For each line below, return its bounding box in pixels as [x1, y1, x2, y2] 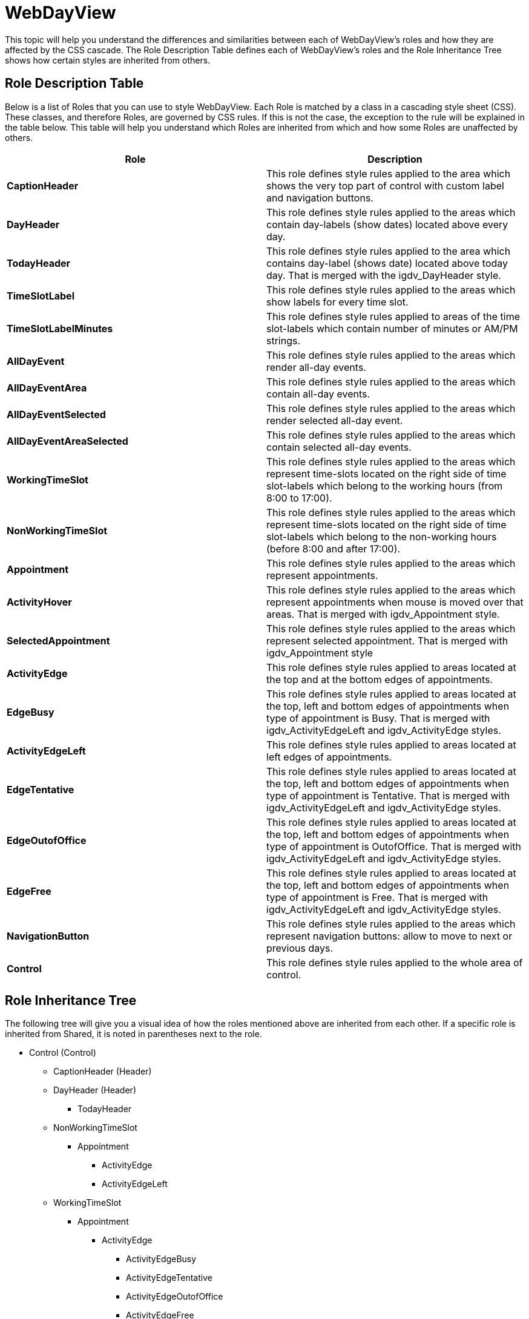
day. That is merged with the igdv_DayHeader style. [266, 269, 501, 281]
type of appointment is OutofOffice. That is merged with [266, 840, 521, 853]
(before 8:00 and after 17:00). [266, 542, 401, 555]
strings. [266, 334, 301, 347]
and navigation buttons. [266, 191, 373, 204]
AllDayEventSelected [7, 408, 106, 421]
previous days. [266, 941, 333, 954]
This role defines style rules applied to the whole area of [266, 956, 523, 969]
